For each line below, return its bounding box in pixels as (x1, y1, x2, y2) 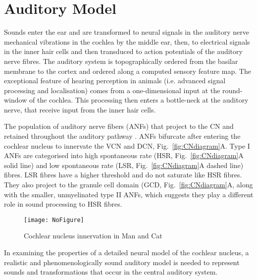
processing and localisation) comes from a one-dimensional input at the (4, 85, 220, 95)
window (4, 95, 27, 105)
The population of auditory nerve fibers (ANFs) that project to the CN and (4, 121, 234, 131)
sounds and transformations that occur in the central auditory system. (4, 267, 218, 277)
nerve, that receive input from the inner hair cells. (4, 104, 156, 114)
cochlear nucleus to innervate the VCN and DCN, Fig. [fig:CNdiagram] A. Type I (4, 140, 250, 151)
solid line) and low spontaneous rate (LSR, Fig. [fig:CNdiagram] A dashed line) (4, 160, 244, 170)
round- (222, 85, 243, 95)
